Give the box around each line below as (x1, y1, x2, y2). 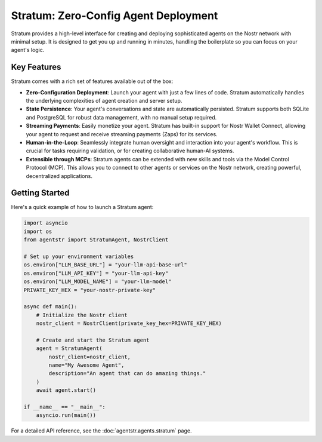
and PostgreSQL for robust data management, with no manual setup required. (26, 113, 217, 121)
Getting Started (11, 188, 70, 198)
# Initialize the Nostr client (36, 311, 128, 318)
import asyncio (23, 220, 68, 226)
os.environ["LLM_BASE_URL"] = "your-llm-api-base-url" (23, 262, 187, 268)
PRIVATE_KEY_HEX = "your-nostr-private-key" (23, 287, 156, 293)
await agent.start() (36, 387, 97, 394)
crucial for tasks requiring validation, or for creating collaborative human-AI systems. (26, 147, 234, 155)
